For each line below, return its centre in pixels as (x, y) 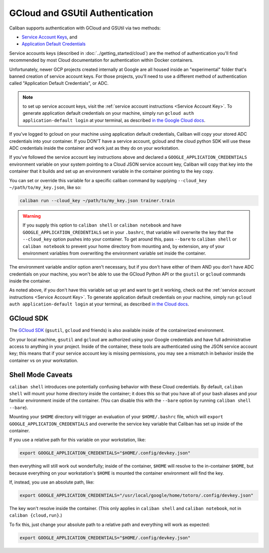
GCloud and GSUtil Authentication (81, 13)
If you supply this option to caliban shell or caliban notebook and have (102, 225)
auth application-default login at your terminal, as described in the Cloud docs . (99, 304)
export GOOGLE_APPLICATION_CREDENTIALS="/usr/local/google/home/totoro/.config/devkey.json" (136, 496)
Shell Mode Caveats (41, 375)
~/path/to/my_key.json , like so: (45, 187)
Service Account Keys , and (49, 37)
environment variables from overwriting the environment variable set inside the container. (114, 253)
